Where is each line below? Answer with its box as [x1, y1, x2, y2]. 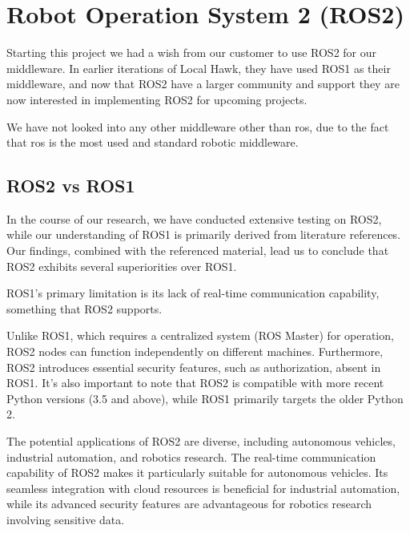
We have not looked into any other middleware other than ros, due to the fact [6, 118, 389, 135]
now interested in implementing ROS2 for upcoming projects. [6, 91, 307, 107]
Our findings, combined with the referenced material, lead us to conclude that [6, 242, 389, 259]
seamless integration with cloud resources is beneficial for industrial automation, [6, 479, 400, 496]
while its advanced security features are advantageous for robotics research [6, 495, 372, 512]
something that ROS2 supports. [6, 300, 163, 317]
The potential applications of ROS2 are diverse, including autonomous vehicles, [6, 433, 396, 450]
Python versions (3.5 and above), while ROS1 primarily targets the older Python [6, 390, 404, 406]
